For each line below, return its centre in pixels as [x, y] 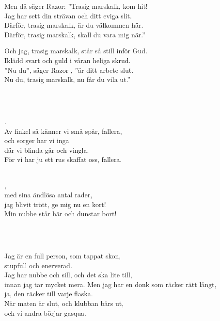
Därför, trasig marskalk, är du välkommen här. [74, 25]
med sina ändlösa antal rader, [48, 195]
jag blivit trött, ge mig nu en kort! [55, 204]
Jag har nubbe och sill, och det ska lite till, [68, 275]
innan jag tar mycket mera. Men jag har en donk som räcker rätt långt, [110, 284]
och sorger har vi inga [37, 140]
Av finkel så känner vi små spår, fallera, [63, 131]
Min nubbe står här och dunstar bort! [61, 214]
